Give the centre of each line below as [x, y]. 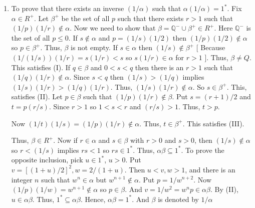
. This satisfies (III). [213, 123]
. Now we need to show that [113, 28]
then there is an [159, 67]
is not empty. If [94, 47]
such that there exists [151, 18]
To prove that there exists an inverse [68, 8]
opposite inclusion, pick [47, 160]
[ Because [211, 47]
